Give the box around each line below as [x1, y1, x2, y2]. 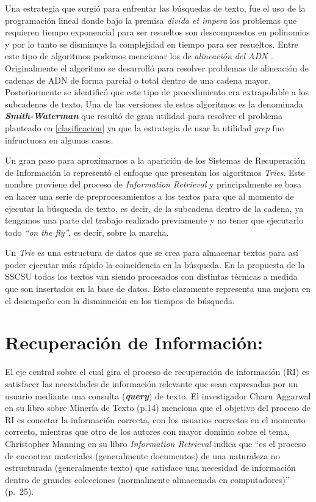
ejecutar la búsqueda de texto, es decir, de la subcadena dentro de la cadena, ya [5, 202, 304, 214]
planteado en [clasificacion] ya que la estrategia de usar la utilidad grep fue [5, 121, 284, 134]
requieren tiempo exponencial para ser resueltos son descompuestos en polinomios [5, 26, 310, 38]
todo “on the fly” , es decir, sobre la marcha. [5, 225, 169, 238]
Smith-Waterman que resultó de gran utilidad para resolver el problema [5, 109, 282, 122]
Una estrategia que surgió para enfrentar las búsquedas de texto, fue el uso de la [5, 2, 306, 14]
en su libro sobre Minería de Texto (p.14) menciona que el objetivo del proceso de [5, 401, 311, 414]
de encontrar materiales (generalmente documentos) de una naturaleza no [5, 449, 280, 462]
